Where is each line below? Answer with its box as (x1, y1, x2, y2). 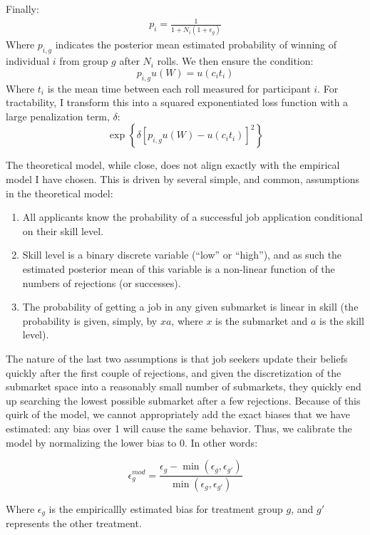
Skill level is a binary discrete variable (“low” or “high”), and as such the (22, 247, 342, 262)
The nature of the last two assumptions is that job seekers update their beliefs (6, 350, 348, 365)
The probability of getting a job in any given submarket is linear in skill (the (22, 299, 359, 314)
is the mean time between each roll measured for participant (47, 80, 311, 95)
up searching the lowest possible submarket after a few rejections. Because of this (6, 393, 361, 407)
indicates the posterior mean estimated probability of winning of (55, 37, 337, 52)
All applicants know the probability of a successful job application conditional (22, 209, 363, 224)
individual (6, 53, 50, 68)
